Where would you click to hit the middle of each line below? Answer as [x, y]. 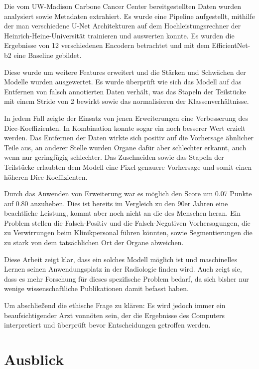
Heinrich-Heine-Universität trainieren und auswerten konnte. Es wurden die [119, 35]
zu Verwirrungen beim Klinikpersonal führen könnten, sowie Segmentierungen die [128, 232]
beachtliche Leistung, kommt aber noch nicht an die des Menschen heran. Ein [123, 213]
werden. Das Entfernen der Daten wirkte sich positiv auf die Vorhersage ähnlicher [129, 138]
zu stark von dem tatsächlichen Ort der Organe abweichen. [94, 242]
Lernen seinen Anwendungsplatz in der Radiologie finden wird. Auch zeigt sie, [123, 269]
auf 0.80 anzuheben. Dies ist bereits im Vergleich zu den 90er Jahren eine [116, 203]
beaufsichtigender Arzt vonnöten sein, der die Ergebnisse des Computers [115, 315]
